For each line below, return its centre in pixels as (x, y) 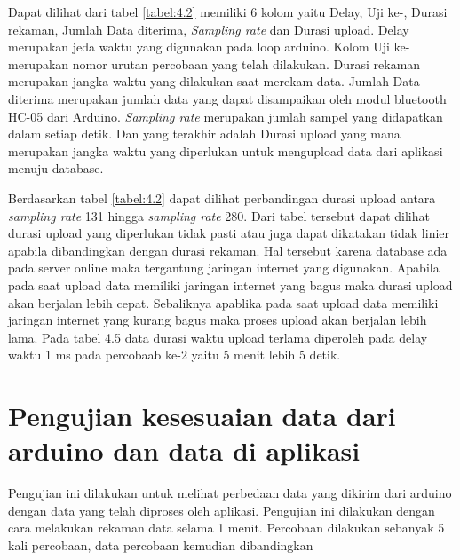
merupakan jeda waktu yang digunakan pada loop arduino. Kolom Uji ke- (209, 47)
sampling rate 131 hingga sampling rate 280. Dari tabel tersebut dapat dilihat (219, 215)
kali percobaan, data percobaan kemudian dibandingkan (161, 544)
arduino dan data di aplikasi (184, 450)
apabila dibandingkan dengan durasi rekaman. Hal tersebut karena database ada (228, 250)
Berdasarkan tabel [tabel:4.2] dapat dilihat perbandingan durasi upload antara (222, 197)
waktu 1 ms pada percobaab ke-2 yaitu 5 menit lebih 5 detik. (174, 355)
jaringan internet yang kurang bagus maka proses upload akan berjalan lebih (218, 320)
